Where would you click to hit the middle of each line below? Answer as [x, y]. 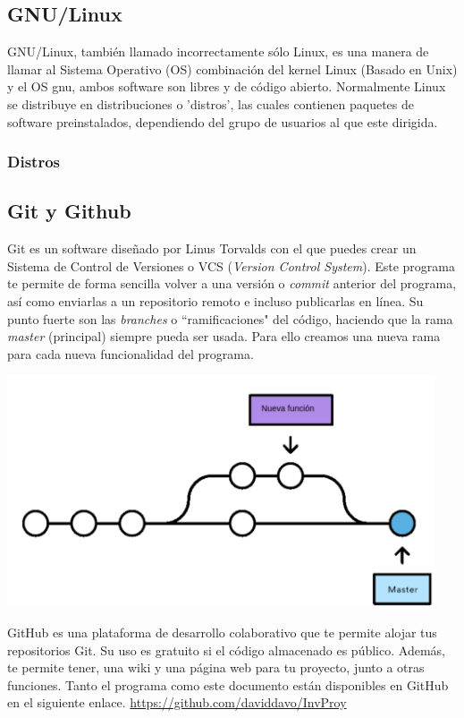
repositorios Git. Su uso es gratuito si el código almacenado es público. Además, [226, 650]
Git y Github [69, 211]
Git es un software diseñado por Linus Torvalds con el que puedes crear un [212, 248]
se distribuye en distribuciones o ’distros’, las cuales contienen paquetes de [211, 103]
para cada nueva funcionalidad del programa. [131, 353]
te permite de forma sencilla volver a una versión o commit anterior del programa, [232, 283]
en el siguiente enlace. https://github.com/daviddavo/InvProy [177, 702]
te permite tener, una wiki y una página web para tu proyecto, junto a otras [216, 667]
